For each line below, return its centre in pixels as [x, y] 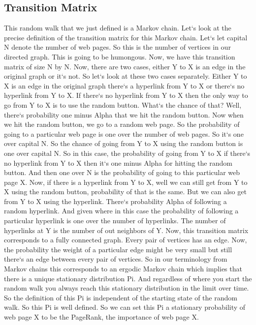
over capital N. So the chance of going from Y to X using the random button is [124, 143]
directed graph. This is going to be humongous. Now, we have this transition [120, 56]
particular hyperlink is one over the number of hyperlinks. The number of [115, 221]
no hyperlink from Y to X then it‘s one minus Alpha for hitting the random [118, 162]
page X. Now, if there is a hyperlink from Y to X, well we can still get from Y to [126, 182]
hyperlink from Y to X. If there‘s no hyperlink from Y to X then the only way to [126, 95]
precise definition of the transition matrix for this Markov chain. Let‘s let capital [126, 37]
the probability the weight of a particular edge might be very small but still [118, 249]
